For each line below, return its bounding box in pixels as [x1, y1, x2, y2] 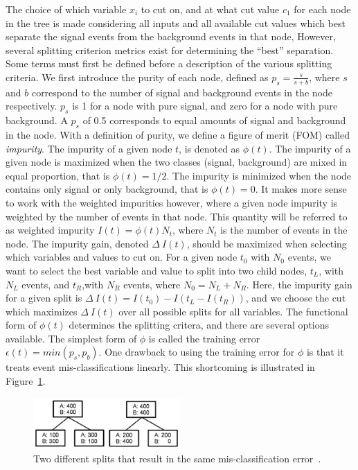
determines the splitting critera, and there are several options [69, 317, 330, 332]
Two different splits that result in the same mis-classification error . [33, 451, 321, 465]
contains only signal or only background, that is [6, 182, 208, 196]
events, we [287, 250, 331, 264]
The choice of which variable [6, 2, 127, 16]
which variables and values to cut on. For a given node [6, 250, 238, 264]
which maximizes [6, 304, 78, 318]
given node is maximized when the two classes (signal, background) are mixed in [6, 155, 348, 169]
